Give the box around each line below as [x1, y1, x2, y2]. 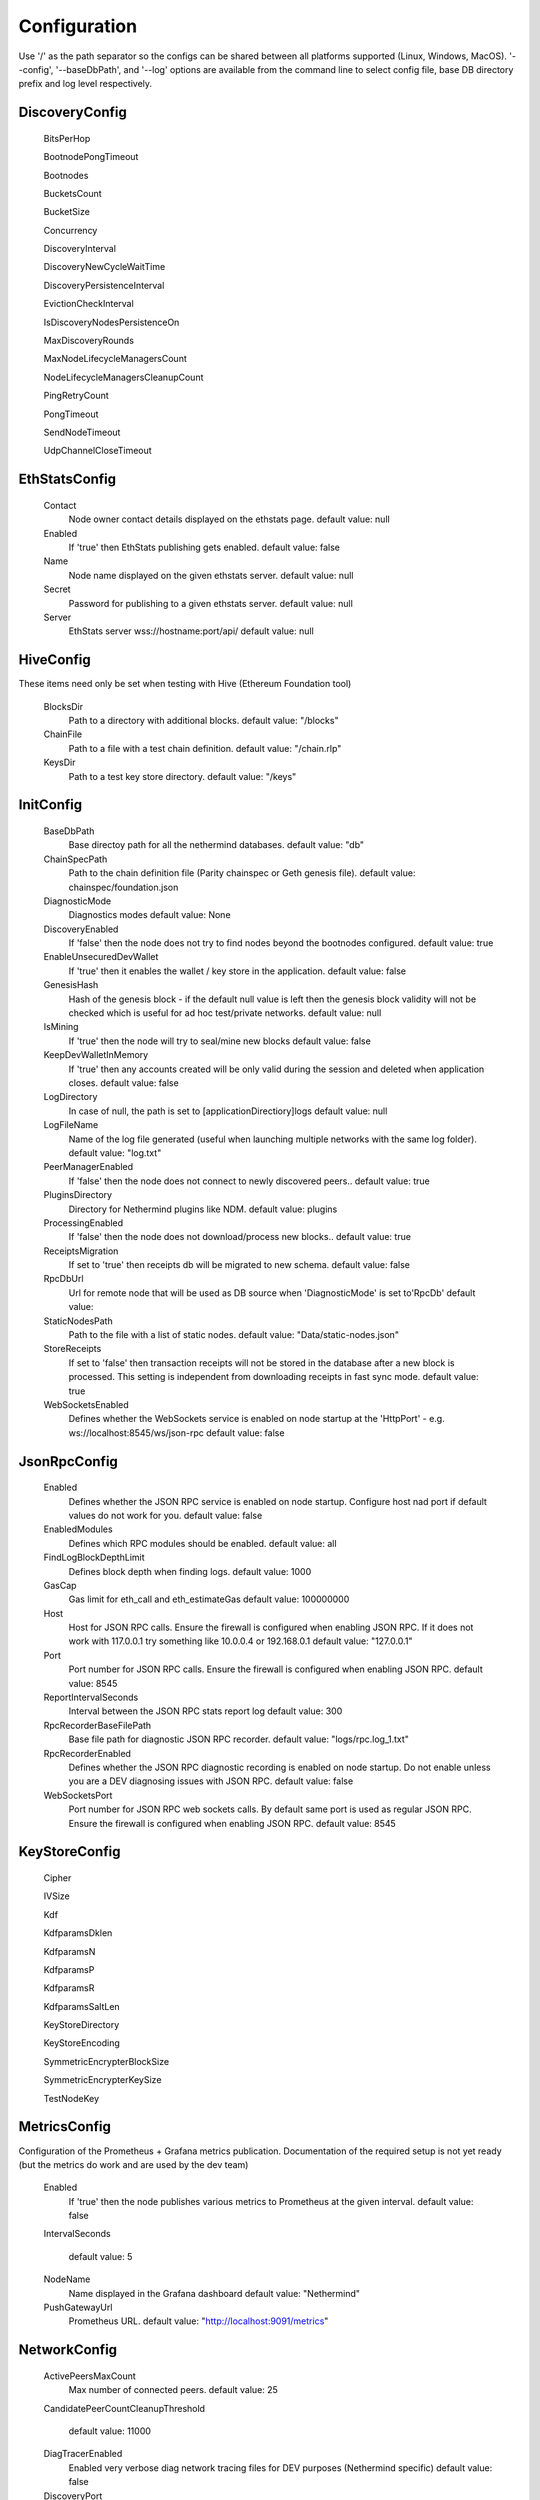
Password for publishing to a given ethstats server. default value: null [68, 597, 354, 609]
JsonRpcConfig [18, 1453, 119, 1470]
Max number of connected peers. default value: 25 [68, 2384, 279, 2396]
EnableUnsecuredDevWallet [43, 951, 159, 963]
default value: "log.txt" [68, 1146, 162, 1159]
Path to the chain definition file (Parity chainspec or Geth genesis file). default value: [68, 867, 416, 879]
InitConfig [18, 796, 83, 814]
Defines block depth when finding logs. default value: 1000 [68, 1565, 312, 1577]
